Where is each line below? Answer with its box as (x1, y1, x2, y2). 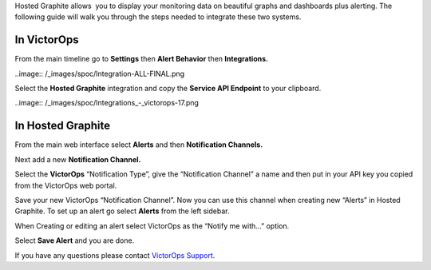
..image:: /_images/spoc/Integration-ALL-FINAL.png (14, 69, 185, 78)
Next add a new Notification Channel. (14, 154, 141, 164)
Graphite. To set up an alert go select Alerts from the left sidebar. (14, 206, 230, 216)
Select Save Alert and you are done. (14, 236, 135, 245)
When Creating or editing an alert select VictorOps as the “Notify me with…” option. (14, 220, 290, 231)
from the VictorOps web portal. (14, 181, 117, 190)
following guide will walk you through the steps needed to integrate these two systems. (14, 12, 302, 22)
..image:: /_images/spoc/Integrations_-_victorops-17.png (14, 98, 200, 108)
